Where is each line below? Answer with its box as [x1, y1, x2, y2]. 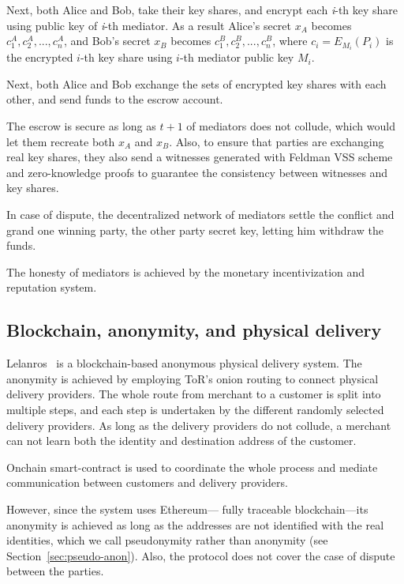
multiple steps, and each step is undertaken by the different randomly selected [6, 401, 384, 417]
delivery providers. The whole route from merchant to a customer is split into [6, 386, 381, 402]
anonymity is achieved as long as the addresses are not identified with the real [6, 516, 384, 533]
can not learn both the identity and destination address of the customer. [6, 432, 357, 449]
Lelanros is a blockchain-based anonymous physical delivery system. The [6, 355, 362, 371]
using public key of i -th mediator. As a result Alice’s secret [6, 17, 292, 33]
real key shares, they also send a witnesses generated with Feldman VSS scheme [6, 149, 393, 165]
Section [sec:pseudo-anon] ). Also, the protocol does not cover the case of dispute [6, 547, 395, 563]
